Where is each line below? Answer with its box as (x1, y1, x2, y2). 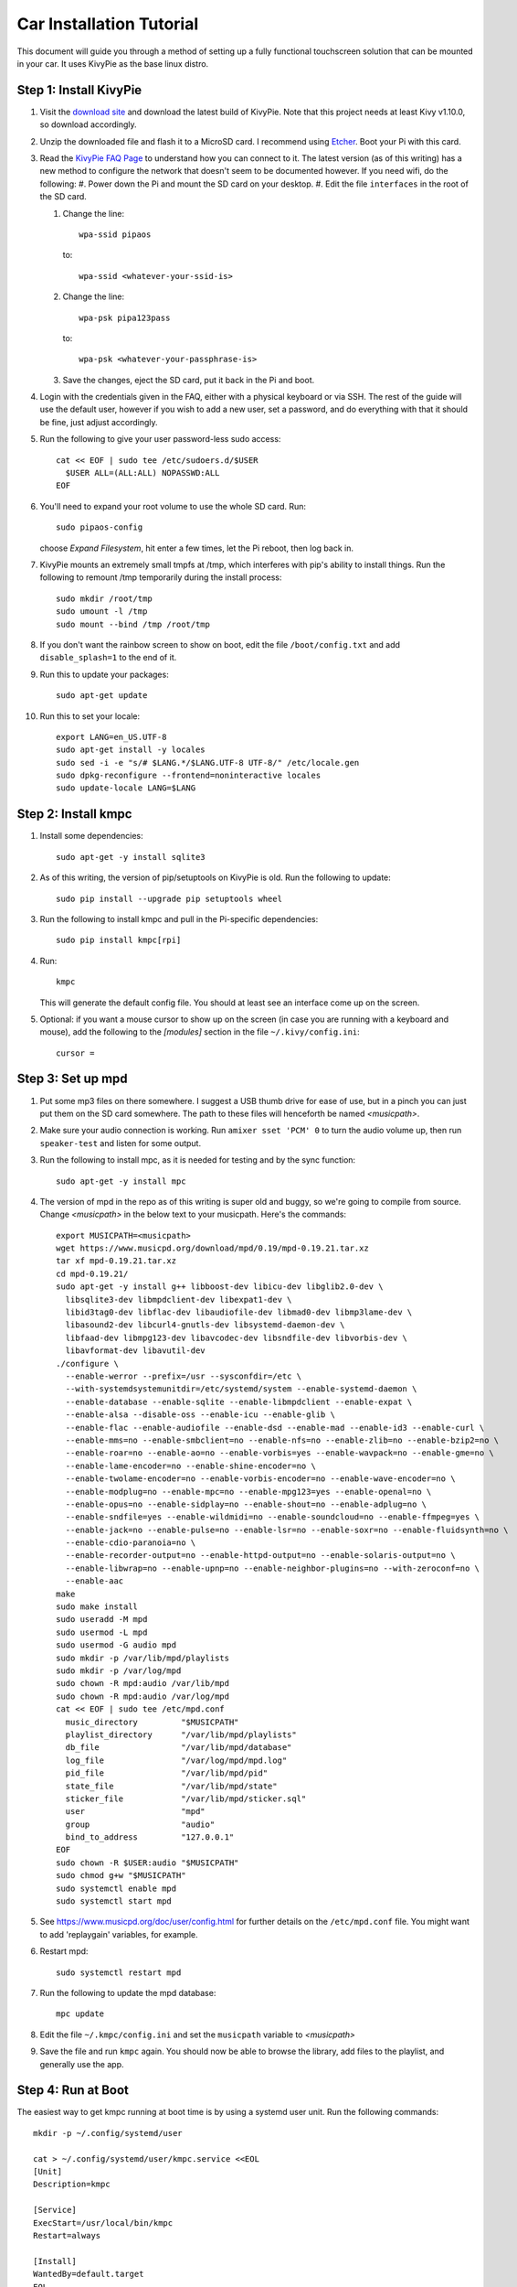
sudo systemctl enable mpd (56, 1883, 177, 1894)
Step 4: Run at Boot (16, 2082, 130, 2099)
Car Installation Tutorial (16, 14, 199, 34)
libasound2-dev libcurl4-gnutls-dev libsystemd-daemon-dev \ (65, 1320, 345, 1330)
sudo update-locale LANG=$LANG (56, 783, 196, 793)
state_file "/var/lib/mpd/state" (65, 1780, 278, 1791)
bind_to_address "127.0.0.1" (65, 1832, 235, 1842)
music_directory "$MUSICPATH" (65, 1716, 239, 1727)
